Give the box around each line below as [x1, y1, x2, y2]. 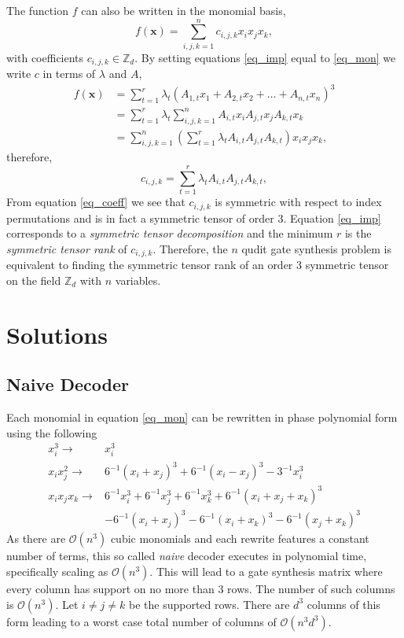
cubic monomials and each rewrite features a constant [110, 530, 369, 547]
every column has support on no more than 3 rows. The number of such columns [6, 580, 395, 596]
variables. [115, 271, 161, 288]
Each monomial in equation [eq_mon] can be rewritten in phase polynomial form [6, 409, 398, 426]
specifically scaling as [6, 562, 108, 579]
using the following [6, 424, 97, 441]
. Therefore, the [152, 240, 228, 256]
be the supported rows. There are [128, 596, 290, 612]
